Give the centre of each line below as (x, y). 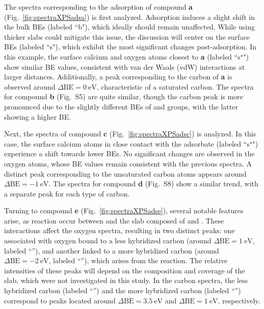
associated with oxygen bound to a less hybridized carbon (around (108, 241)
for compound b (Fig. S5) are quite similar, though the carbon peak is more (124, 96)
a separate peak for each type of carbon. (67, 193)
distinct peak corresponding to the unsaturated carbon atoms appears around (125, 173)
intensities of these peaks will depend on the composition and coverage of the (125, 270)
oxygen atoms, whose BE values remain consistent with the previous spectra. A (128, 163)
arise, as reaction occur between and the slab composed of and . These (114, 220)
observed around (30, 86)
